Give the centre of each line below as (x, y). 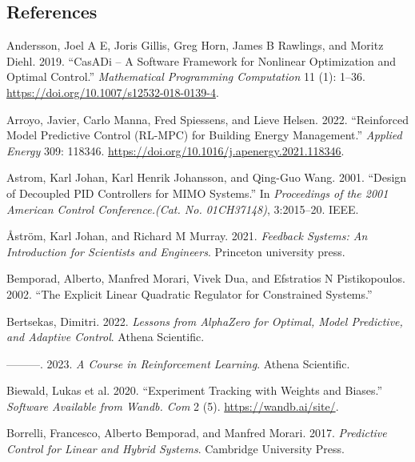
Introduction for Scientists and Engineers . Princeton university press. (176, 251)
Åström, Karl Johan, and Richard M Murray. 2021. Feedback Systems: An (187, 236)
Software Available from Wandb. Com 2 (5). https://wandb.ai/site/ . (173, 406)
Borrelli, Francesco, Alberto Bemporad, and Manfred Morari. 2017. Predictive (197, 433)
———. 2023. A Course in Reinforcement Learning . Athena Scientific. (178, 363)
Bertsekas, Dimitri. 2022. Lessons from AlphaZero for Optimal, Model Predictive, (205, 321)
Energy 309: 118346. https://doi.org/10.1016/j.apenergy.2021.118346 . (176, 150)
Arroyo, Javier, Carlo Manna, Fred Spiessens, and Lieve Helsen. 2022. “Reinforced (207, 119)
